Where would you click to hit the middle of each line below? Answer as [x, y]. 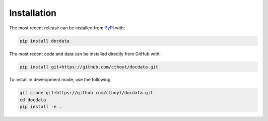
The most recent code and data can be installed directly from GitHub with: [85, 54]
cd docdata [33, 100]
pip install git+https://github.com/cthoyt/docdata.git [89, 67]
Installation [33, 13]
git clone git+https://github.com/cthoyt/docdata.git [86, 93]
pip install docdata [44, 41]
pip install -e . [41, 107]
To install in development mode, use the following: [60, 80]
